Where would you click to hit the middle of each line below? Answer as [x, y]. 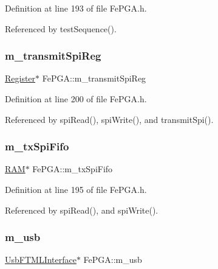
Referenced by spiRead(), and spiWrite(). [82, 210]
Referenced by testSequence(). [61, 28]
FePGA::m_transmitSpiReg [94, 78]
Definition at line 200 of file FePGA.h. [76, 99]
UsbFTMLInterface [41, 260]
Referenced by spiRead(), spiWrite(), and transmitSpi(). [109, 119]
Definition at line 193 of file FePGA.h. [76, 8]
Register [20, 78]
